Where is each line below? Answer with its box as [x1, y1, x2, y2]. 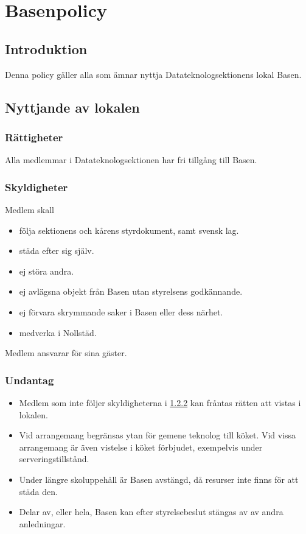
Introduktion [5, 39, 88, 58]
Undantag [5, 372, 54, 387]
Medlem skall [5, 203, 54, 216]
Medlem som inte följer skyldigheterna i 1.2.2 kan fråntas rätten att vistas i [19, 396, 301, 409]
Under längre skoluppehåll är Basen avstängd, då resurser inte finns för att [19, 473, 299, 485]
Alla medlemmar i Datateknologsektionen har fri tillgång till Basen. [5, 153, 257, 166]
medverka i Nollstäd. [19, 326, 97, 339]
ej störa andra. [19, 264, 74, 277]
